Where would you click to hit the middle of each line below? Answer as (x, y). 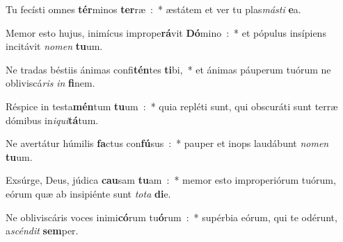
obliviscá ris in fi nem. (50, 83)
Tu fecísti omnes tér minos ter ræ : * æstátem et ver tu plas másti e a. (153, 9)
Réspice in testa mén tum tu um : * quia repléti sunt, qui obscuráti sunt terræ (172, 106)
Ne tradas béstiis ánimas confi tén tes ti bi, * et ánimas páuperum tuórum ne (168, 69)
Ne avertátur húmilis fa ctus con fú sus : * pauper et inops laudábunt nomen (167, 143)
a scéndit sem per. (42, 231)
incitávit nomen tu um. (54, 46)
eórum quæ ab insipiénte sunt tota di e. (88, 193)
